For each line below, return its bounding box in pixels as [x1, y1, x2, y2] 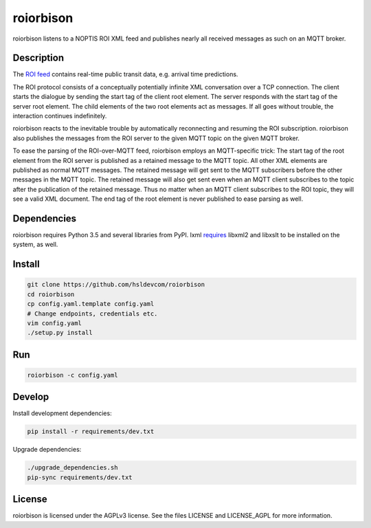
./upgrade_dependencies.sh [27, 464, 118, 472]
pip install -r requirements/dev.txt [27, 428, 155, 436]
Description [12, 52, 65, 64]
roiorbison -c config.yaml [27, 371, 118, 379]
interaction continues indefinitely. [12, 112, 107, 120]
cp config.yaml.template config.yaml [27, 300, 155, 308]
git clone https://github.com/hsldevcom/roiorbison [27, 280, 205, 289]
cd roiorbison [27, 290, 75, 298]
